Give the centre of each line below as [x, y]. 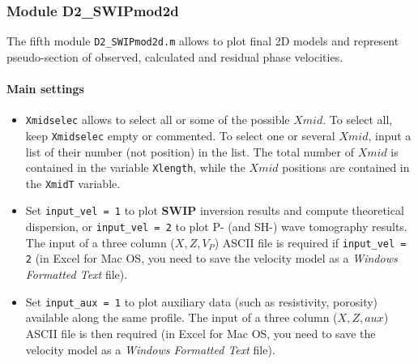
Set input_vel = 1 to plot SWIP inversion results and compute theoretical [215, 210]
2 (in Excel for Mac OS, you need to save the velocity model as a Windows [211, 258]
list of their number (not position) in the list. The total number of [190, 151]
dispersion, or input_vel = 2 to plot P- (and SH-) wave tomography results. [216, 227]
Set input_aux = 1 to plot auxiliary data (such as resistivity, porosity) [202, 301]
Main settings [45, 89]
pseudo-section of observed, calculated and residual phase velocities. [175, 56]
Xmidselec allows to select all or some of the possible [158, 120]
